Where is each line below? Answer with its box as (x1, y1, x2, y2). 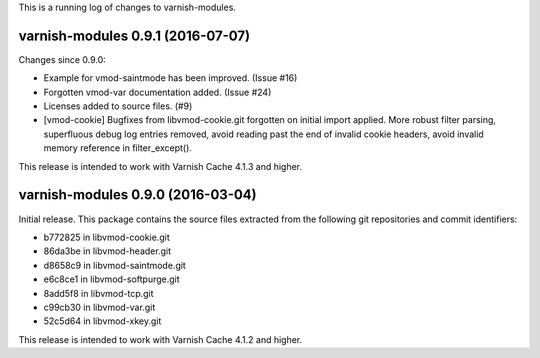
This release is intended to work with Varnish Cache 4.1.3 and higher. (18, 160, 303, 172)
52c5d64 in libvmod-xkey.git (43, 315, 162, 327)
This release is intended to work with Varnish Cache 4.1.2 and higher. (18, 333, 303, 345)
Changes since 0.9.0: (18, 53, 107, 65)
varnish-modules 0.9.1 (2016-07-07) (18, 27, 250, 44)
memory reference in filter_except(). (43, 142, 192, 154)
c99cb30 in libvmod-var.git (43, 301, 156, 313)
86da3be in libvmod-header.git (43, 245, 172, 257)
